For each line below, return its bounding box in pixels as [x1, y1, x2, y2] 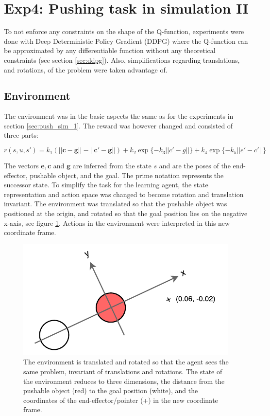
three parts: [4, 130, 38, 140]
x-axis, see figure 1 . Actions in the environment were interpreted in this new [4, 217, 230, 228]
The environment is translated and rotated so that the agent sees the [23, 357, 229, 367]
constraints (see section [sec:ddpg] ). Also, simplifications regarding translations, [4, 54, 240, 65]
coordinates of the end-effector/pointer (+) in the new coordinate [23, 395, 218, 405]
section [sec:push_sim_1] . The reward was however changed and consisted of [4, 120, 233, 130]
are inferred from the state [72, 161, 152, 171]
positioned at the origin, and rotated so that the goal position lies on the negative [4, 208, 248, 218]
